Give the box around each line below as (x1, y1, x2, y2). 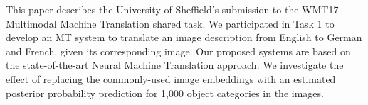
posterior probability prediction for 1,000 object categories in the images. (6, 85, 324, 100)
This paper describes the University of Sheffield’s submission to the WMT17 (6, 2, 339, 16)
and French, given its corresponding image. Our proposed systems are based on (6, 43, 351, 58)
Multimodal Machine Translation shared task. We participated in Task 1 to (6, 16, 335, 31)
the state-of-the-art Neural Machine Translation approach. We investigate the (6, 57, 344, 72)
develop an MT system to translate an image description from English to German (6, 30, 362, 45)
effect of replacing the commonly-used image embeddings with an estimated (6, 71, 336, 86)
